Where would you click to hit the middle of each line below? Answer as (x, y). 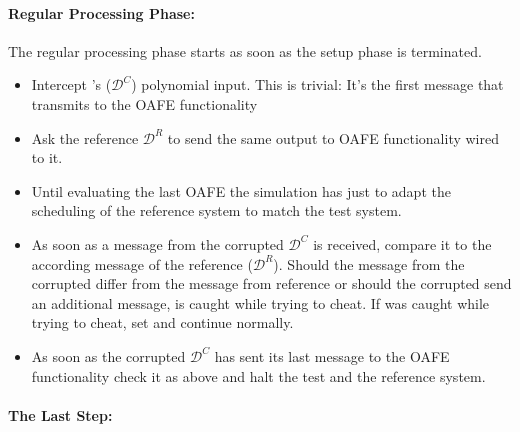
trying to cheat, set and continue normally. (162, 322)
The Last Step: (60, 414)
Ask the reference (85, 137)
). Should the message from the (369, 263)
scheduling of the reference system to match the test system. (216, 210)
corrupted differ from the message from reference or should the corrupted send (271, 283)
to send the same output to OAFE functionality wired (333, 137)
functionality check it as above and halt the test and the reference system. (258, 375)
